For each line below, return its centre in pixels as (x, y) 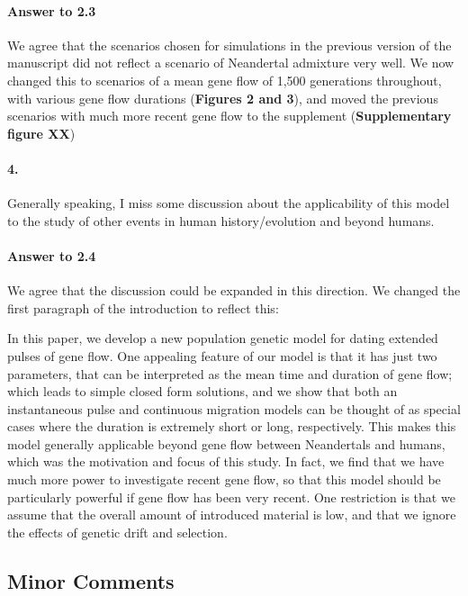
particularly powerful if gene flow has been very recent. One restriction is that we (231, 497)
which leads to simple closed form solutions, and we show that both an (202, 391)
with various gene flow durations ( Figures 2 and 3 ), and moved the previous (223, 98)
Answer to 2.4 (52, 255)
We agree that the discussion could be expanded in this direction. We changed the (234, 290)
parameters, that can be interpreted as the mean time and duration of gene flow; (230, 373)
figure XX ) (41, 133)
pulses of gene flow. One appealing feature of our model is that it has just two (222, 355)
